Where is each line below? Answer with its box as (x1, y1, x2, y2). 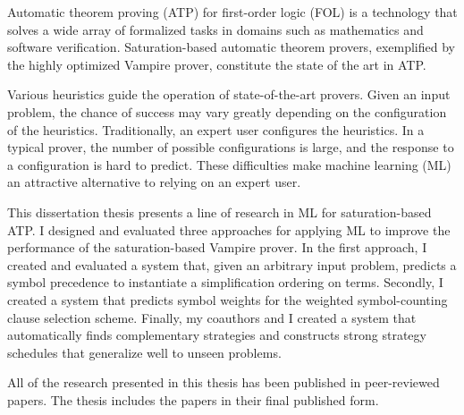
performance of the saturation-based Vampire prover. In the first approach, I (7, 238, 427, 257)
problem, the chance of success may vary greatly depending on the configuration (7, 102, 447, 121)
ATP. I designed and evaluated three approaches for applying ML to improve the (7, 220, 451, 239)
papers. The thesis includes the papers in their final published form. (7, 390, 379, 409)
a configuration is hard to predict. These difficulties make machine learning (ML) (7, 155, 451, 174)
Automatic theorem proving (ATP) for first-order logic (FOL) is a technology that (7, 3, 458, 21)
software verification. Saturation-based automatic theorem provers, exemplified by (7, 38, 455, 56)
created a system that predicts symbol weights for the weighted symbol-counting (7, 290, 448, 309)
